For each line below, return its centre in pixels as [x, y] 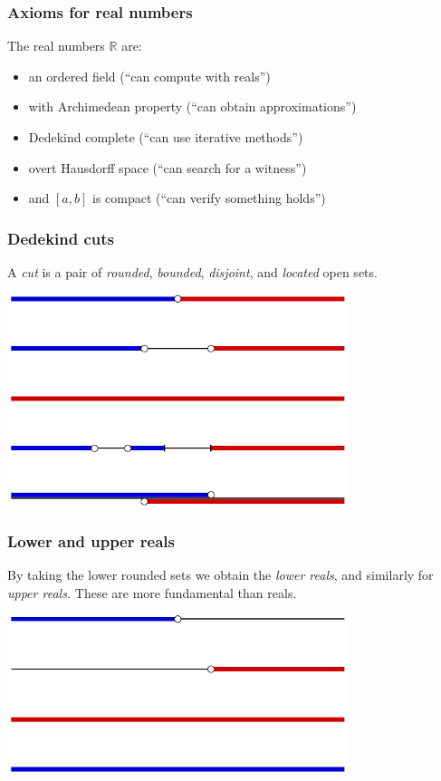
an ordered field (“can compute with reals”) [149, 76]
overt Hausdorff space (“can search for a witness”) [168, 167]
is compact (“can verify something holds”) [209, 198]
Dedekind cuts [61, 238]
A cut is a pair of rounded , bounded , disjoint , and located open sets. [192, 272]
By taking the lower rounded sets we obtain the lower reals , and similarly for [220, 574]
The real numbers [56, 46]
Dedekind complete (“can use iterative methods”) [166, 137]
